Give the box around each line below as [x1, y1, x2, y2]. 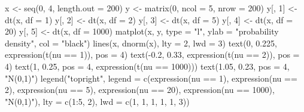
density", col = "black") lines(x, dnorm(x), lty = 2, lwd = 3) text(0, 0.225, [5, 36, 277, 49]
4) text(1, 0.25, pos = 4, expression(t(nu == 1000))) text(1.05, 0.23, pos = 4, [5, 60, 290, 72]
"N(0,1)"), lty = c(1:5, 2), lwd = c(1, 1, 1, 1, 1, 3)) [5, 95, 190, 107]
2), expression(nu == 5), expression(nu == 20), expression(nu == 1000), [5, 83, 275, 96]
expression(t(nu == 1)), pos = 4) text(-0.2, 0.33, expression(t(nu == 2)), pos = [5, 48, 300, 61]
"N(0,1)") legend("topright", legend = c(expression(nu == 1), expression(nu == [5, 71, 297, 84]
